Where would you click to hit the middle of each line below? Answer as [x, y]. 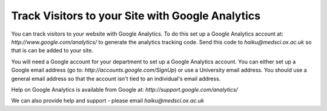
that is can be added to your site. [52, 51]
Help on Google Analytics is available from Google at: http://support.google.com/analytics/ [125, 89]
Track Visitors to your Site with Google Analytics [136, 16]
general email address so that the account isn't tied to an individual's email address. [116, 78]
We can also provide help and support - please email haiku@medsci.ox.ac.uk [108, 101]
